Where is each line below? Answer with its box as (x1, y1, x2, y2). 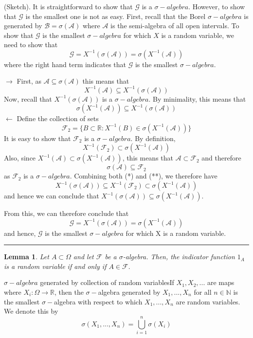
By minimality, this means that (152, 93, 246, 104)
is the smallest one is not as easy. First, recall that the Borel (25, 11, 206, 21)
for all (194, 287, 212, 297)
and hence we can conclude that (4, 191, 99, 201)
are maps (207, 277, 235, 287)
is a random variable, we (161, 30, 234, 40)
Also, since (4, 153, 36, 163)
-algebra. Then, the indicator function (123, 251, 235, 262)
